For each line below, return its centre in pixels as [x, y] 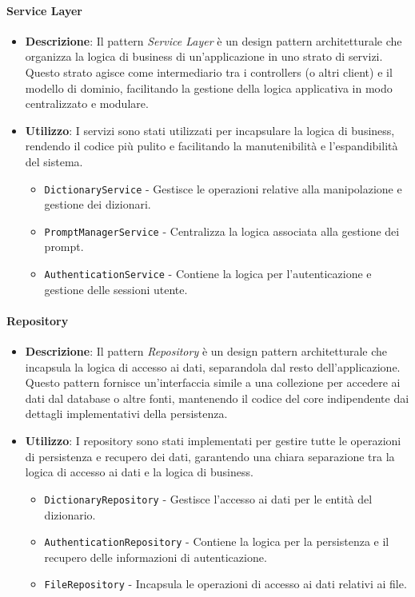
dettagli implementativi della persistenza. [126, 414]
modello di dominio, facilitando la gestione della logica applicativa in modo [209, 88]
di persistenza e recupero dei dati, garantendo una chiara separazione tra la [210, 456]
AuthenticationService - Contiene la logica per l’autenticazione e [208, 274]
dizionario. [70, 514]
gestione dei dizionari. [98, 204]
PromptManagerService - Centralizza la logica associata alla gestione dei [222, 231]
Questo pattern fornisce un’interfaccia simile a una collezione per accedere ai [213, 382]
